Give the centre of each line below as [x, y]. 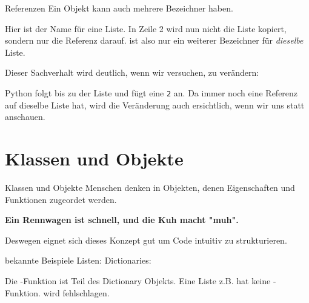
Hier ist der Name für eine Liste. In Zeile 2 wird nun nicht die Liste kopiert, [146, 28]
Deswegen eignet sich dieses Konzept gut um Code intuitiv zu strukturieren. [146, 240]
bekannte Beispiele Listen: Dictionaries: [78, 260]
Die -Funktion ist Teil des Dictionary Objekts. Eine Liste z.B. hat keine [138, 280]
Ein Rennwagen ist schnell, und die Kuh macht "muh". [122, 220]
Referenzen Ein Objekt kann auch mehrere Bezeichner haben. [119, 8]
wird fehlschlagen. [76, 292]
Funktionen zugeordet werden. [61, 199]
